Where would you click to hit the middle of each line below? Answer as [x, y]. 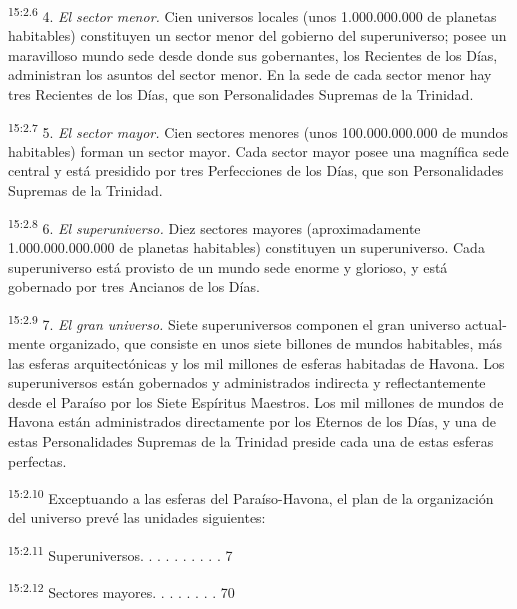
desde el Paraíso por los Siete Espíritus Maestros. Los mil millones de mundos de [256, 401]
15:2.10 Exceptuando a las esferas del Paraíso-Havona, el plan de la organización [251, 496]
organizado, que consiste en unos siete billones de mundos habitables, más [276, 342]
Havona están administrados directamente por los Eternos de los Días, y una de [252, 421]
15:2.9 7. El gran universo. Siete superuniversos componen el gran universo [234, 322]
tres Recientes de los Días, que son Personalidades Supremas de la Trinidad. [241, 94]
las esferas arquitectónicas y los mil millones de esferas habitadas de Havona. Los [256, 362]
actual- [485, 323]
